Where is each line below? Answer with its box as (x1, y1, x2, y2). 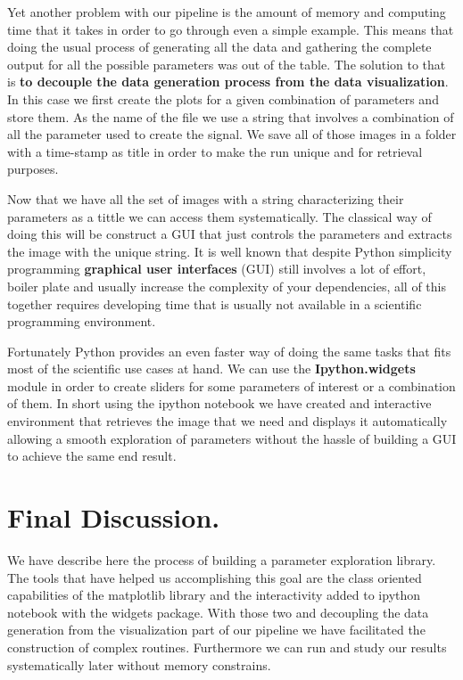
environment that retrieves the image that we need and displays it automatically (7, 412, 448, 430)
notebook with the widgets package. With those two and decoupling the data (7, 602, 429, 621)
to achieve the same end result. (7, 447, 177, 465)
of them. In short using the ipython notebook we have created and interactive (7, 394, 432, 413)
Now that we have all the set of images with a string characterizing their (7, 189, 404, 208)
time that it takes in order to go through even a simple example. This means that (7, 20, 454, 38)
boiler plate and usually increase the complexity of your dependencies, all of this (7, 276, 446, 295)
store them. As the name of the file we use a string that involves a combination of (7, 107, 454, 126)
